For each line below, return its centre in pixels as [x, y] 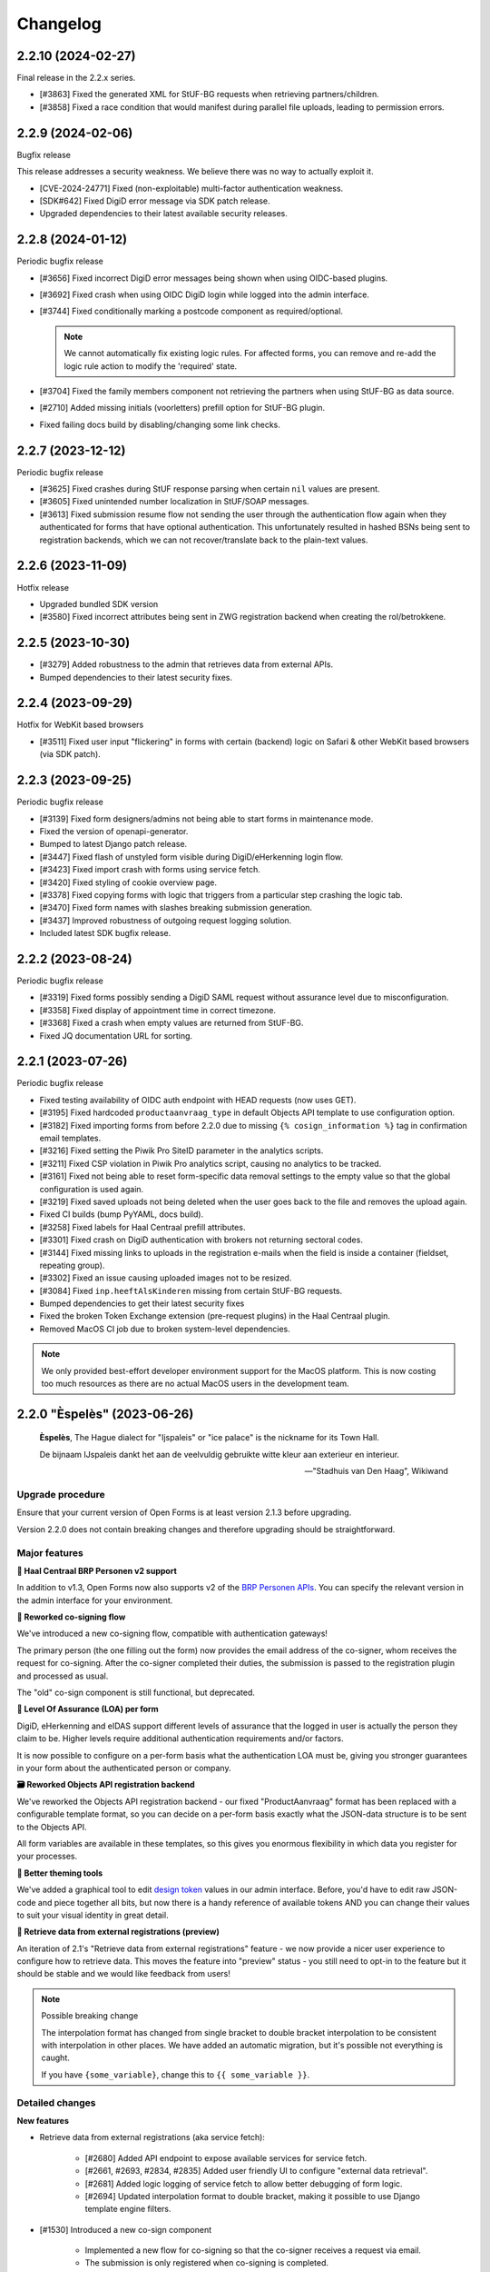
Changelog [59, 24]
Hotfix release [43, 587]
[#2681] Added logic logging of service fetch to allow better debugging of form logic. [244, 2183]
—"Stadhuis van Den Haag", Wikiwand [376, 1471]
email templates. [70, 1138]
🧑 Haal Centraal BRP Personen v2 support [97, 1570]
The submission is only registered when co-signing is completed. [207, 2263]
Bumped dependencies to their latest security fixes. [136, 677]
